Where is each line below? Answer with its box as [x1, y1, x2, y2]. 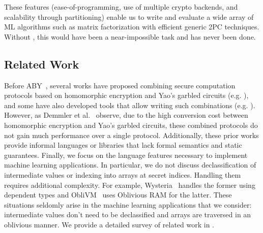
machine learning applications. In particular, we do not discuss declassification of [4, 159, 256, 170]
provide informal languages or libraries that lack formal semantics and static [4, 140, 242, 150]
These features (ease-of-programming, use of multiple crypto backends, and [4, 2, 238, 12]
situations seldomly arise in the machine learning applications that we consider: [4, 199, 252, 210]
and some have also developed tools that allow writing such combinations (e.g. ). [4, 99, 255, 110]
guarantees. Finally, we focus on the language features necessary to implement [4, 149, 248, 160]
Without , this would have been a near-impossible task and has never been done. [4, 31, 256, 42]
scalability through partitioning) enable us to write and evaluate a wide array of [4, 11, 254, 22]
